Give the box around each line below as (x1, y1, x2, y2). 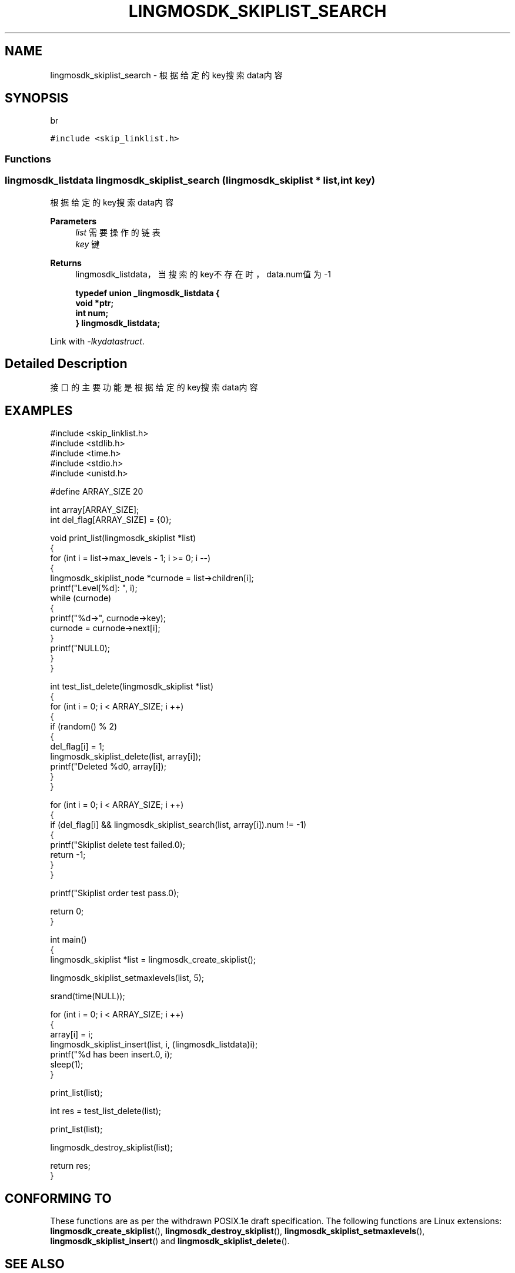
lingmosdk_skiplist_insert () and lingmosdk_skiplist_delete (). (50, 1236, 290, 1247)
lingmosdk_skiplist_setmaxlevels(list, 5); (50, 973, 205, 983)
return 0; (50, 906, 84, 917)
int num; (75, 307, 109, 318)
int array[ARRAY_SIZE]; (50, 505, 139, 515)
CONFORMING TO (5, 1191, 112, 1206)
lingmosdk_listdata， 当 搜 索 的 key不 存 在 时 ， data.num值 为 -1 (75, 268, 332, 279)
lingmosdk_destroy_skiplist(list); (50, 1142, 173, 1153)
